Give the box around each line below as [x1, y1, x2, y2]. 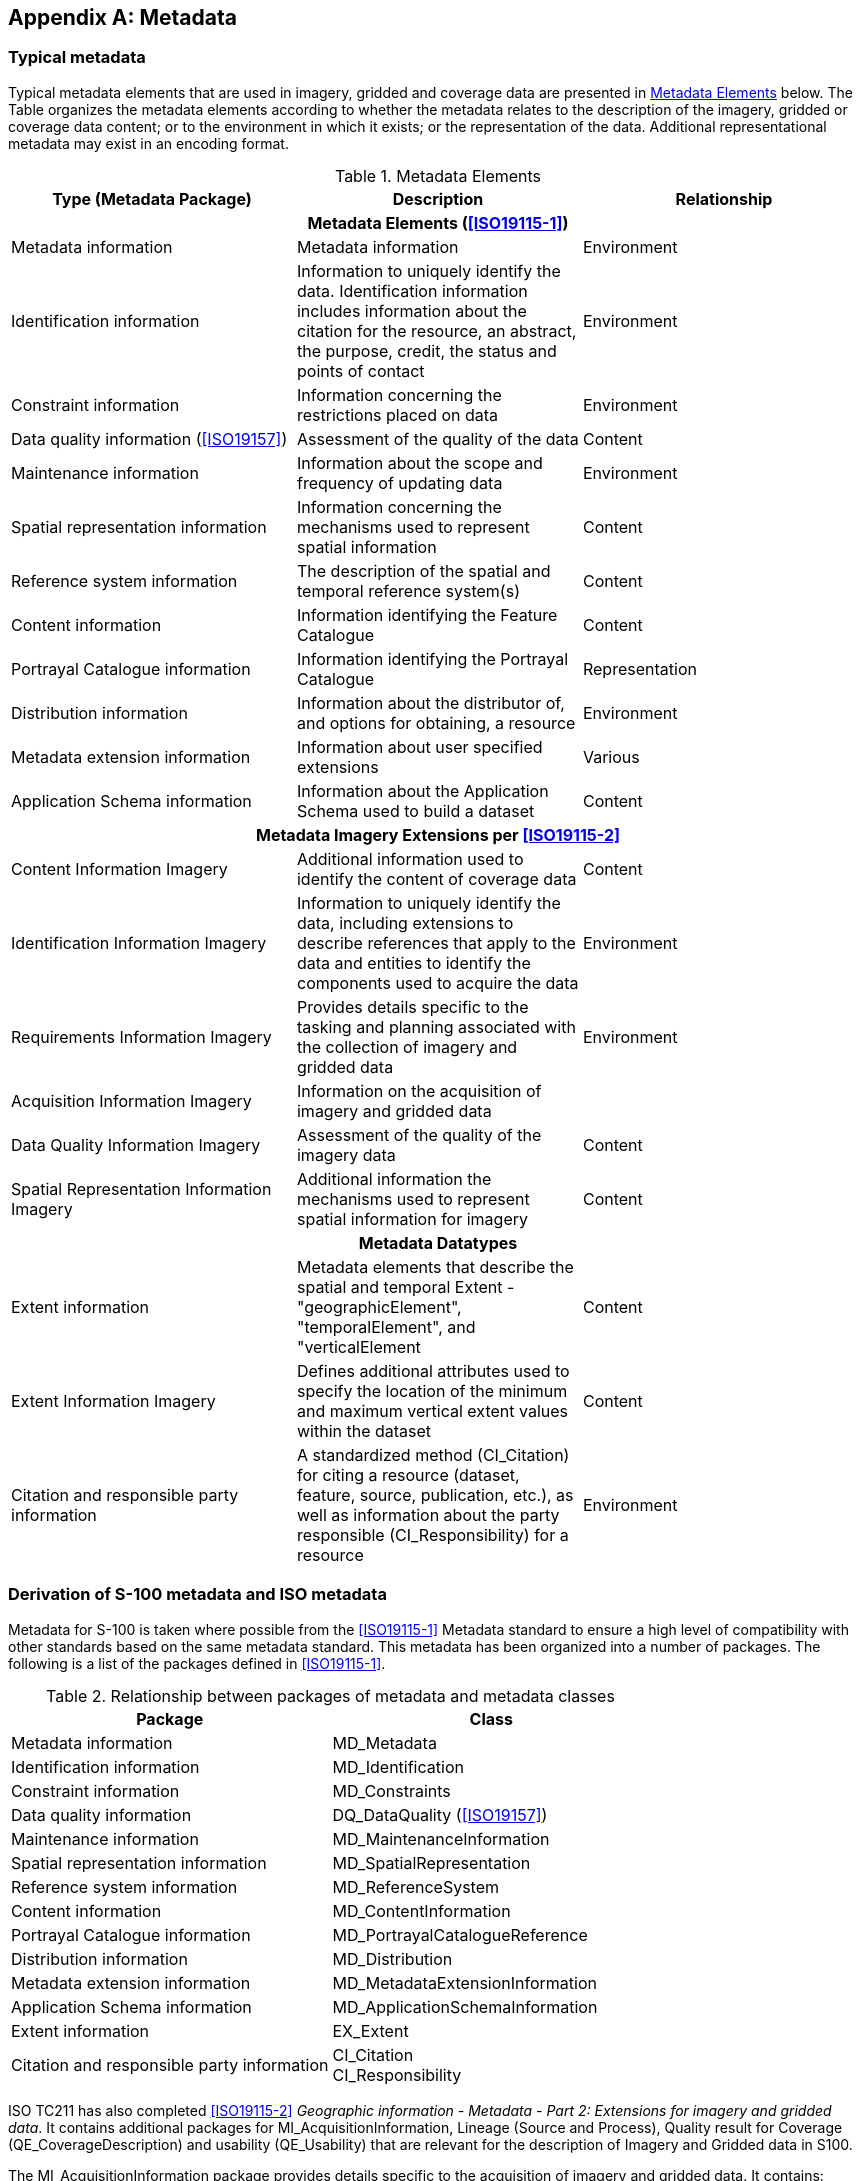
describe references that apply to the [296, 932, 576, 953]
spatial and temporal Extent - [296, 1276, 515, 1297]
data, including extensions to [296, 912, 514, 933]
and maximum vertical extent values [296, 1400, 568, 1421]
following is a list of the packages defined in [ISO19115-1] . [8, 1654, 386, 1672]
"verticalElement [296, 1336, 421, 1357]
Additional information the [296, 1168, 492, 1189]
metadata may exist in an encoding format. [8, 134, 289, 152]
